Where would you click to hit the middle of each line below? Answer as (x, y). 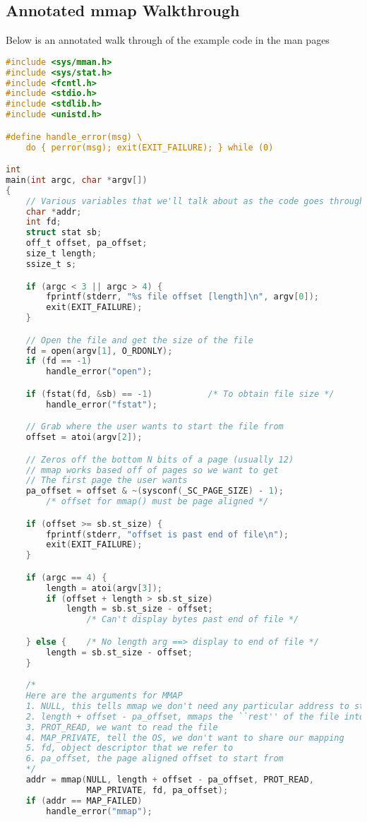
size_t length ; (61, 254)
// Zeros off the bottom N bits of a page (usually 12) (160, 459)
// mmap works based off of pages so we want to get (152, 470)
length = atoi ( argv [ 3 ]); (104, 588)
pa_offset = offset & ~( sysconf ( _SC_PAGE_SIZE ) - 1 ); (155, 491)
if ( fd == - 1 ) (59, 361)
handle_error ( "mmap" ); (99, 811)
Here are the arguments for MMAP (104, 696)
